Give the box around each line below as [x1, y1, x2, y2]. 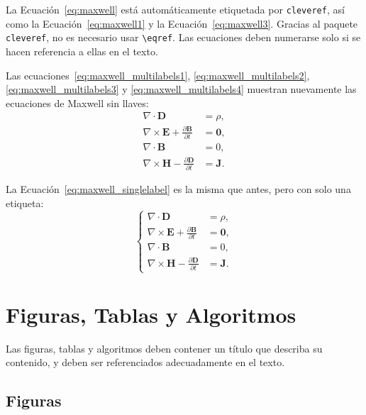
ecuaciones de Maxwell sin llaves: [6, 95, 149, 110]
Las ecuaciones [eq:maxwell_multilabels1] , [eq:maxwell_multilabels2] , [6, 67, 310, 82]
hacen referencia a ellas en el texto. [6, 43, 158, 58]
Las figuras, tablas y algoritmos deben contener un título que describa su [6, 341, 323, 355]
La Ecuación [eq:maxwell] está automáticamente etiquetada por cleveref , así [6, 2, 345, 16]
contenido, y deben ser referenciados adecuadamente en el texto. [6, 355, 285, 370]
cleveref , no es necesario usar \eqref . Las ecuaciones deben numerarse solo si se [6, 30, 361, 45]
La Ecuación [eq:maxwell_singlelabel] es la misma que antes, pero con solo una [6, 182, 351, 197]
